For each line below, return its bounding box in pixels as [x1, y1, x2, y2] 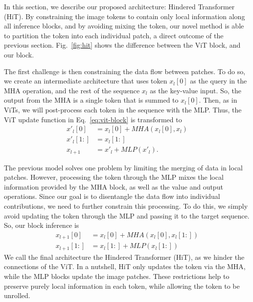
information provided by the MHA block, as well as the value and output [4, 181, 223, 192]
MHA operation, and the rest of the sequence [4, 85, 140, 95]
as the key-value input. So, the [150, 85, 241, 95]
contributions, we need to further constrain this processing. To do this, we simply [4, 201, 248, 211]
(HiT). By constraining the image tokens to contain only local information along [4, 11, 245, 21]
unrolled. [4, 290, 30, 301]
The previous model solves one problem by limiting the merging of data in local [4, 162, 243, 172]
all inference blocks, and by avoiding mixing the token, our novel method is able [4, 21, 244, 31]
